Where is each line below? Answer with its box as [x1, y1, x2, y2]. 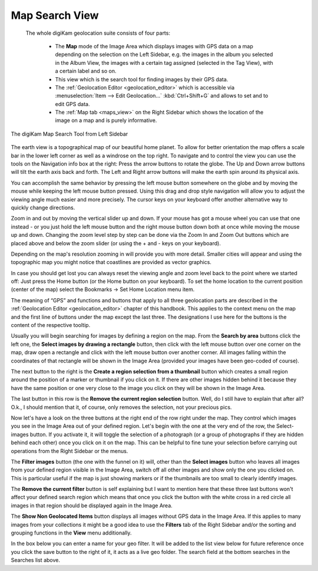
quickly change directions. [11, 204, 75, 211]
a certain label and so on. [55, 68, 117, 75]
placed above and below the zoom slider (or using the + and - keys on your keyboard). [11, 239, 221, 247]
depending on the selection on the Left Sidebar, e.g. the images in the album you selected [55, 51, 273, 58]
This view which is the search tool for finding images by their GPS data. [55, 75, 228, 82]
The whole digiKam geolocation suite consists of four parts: [25, 29, 171, 37]
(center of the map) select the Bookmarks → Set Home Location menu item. [11, 286, 195, 293]
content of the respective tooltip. [11, 322, 91, 329]
